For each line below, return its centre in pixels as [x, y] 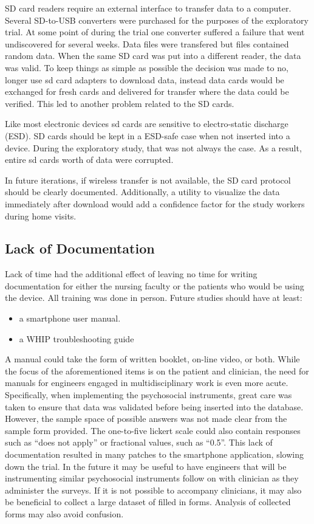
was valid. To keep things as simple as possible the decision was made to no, [147, 67]
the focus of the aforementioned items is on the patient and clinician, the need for [157, 371]
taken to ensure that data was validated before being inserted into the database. [154, 406]
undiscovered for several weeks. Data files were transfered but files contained [147, 43]
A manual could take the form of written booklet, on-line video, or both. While [152, 359]
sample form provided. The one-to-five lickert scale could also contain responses [153, 430]
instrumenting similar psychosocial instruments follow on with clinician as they [152, 478]
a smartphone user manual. [70, 318]
